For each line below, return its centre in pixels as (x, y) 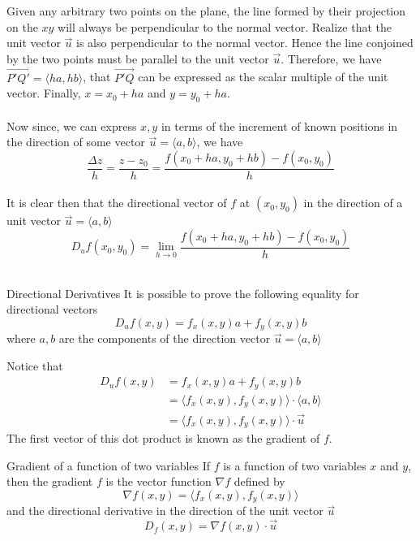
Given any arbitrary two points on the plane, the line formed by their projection (206, 11)
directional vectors (52, 309)
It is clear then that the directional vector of (117, 203)
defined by (259, 481)
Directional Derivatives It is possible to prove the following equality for (183, 293)
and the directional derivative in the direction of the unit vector (165, 511)
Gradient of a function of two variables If (109, 465)
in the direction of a (353, 203)
